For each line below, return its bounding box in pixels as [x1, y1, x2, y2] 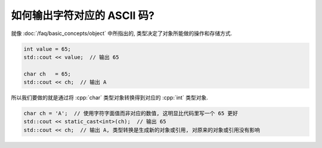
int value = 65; [23, 45, 72, 52]
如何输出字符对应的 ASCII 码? [11, 9, 155, 22]
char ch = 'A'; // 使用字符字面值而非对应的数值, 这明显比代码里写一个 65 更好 [23, 110, 239, 117]
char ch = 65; [23, 70, 72, 77]
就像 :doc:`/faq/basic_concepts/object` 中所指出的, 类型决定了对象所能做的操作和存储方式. [11, 30, 233, 37]
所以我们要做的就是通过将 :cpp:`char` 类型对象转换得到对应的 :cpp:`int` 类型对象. [11, 94, 208, 101]
